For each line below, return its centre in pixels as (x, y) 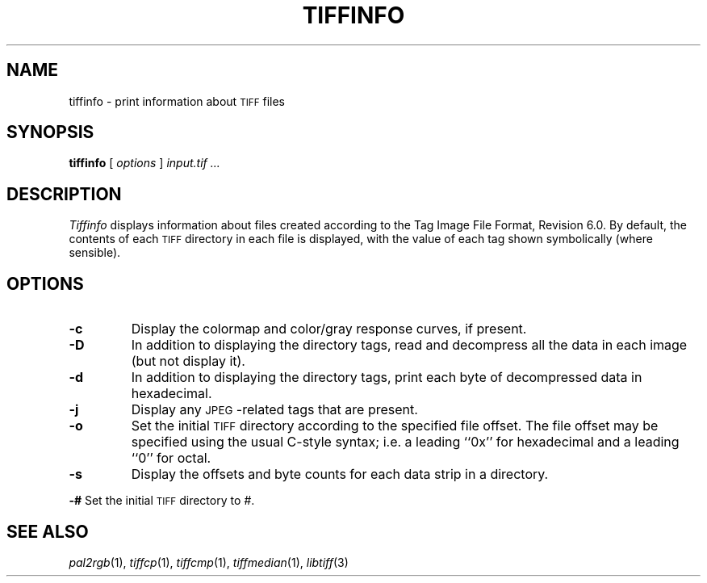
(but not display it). (188, 361)
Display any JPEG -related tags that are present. (274, 410)
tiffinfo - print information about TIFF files (177, 101)
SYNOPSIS (50, 132)
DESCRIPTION (64, 194)
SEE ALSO (48, 531)
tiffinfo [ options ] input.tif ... (144, 163)
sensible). (95, 253)
